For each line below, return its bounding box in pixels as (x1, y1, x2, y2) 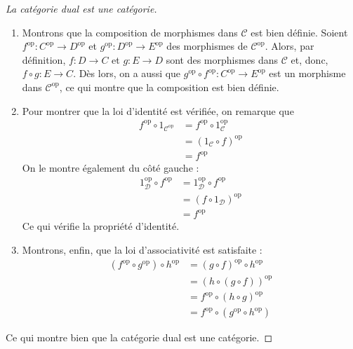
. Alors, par (265, 39, 314, 53)
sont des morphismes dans (166, 52, 279, 67)
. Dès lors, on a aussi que (73, 66, 181, 81)
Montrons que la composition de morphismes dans (22, 25, 238, 39)
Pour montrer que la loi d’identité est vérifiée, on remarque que (22, 103, 294, 118)
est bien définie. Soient (251, 25, 348, 39)
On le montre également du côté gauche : (22, 160, 199, 175)
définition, (22, 52, 66, 67)
